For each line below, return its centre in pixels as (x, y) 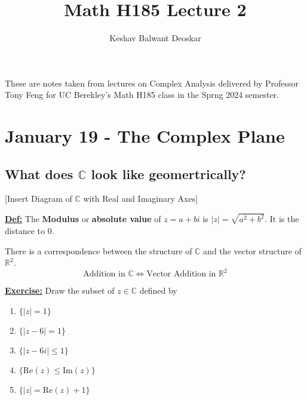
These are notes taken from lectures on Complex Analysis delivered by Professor (152, 83)
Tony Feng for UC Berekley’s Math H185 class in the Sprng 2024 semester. (142, 95)
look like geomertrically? (168, 173)
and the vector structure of (252, 250)
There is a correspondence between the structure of (99, 250)
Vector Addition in (181, 274)
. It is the (282, 219)
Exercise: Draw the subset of (60, 290)
